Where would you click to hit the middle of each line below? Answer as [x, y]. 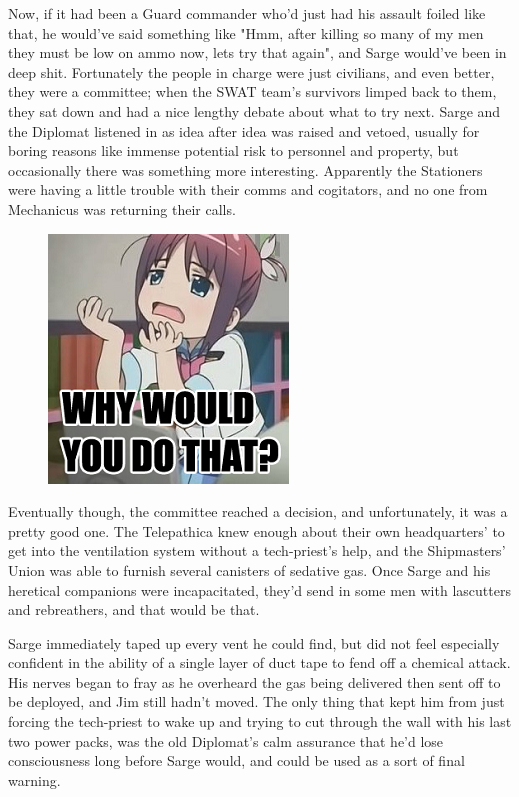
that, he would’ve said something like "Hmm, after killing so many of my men [246, 32]
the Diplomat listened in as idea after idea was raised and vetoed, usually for [244, 130]
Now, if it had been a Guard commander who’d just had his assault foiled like [247, 13]
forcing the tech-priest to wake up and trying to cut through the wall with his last [260, 721]
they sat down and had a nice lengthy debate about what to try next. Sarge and [254, 110]
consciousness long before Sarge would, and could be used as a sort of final [236, 760]
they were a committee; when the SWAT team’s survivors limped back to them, [252, 91]
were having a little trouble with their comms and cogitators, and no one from [248, 189]
